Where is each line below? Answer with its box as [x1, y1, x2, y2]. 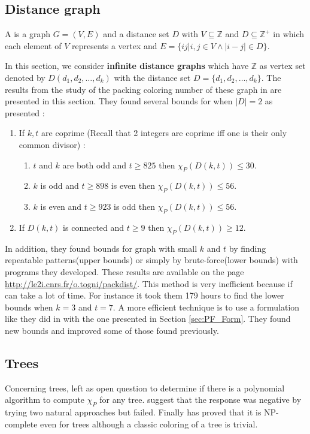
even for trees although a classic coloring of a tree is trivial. [40, 417, 258, 430]
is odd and [40, 179, 79, 192]
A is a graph [5, 28, 50, 40]
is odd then [114, 200, 156, 213]
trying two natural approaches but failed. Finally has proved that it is [5, 406, 262, 418]
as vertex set [259, 59, 306, 72]
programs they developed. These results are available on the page [5, 265, 244, 278]
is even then [111, 179, 156, 192]
